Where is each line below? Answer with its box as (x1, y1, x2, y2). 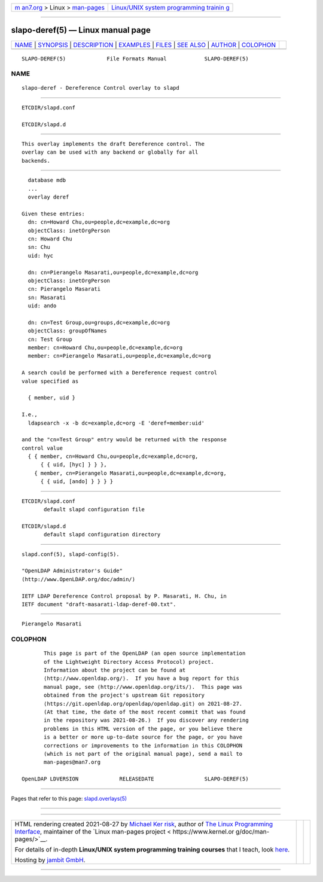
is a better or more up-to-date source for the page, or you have (44, 734, 243, 741)
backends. (22, 157, 50, 164)
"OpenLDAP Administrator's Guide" (22, 567, 123, 574)
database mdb (28, 177, 66, 184)
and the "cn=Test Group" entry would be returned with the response (22, 437, 227, 443)
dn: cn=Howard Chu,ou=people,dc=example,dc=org (28, 219, 170, 225)
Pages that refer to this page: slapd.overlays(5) (11, 795, 127, 802)
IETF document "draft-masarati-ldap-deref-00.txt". (22, 601, 176, 608)
